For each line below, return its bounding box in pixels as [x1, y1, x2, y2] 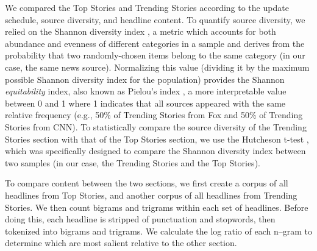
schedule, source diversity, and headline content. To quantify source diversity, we [5, 13, 305, 26]
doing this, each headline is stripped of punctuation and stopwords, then [5, 213, 276, 225]
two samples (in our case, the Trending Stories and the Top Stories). [5, 156, 260, 169]
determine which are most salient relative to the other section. [5, 236, 237, 249]
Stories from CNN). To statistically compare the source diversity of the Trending [5, 120, 307, 133]
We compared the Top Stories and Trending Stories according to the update [5, 1, 289, 13]
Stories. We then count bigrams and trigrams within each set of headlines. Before [5, 200, 308, 213]
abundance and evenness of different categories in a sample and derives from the [5, 37, 305, 49]
